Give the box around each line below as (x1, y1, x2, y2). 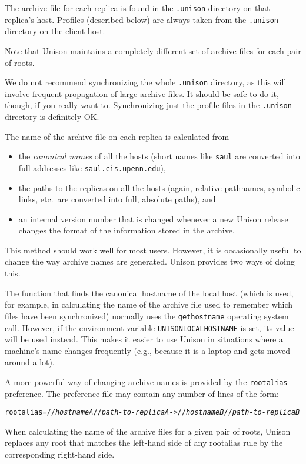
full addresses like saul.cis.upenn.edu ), (18, 161, 166, 173)
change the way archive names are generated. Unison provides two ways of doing (5, 255, 295, 268)
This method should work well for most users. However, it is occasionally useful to (5, 243, 301, 256)
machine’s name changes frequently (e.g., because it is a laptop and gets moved (5, 344, 290, 356)
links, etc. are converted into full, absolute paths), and (18, 193, 216, 205)
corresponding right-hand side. (5, 448, 115, 460)
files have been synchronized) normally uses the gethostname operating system (5, 309, 289, 322)
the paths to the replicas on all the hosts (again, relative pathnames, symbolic (18, 181, 300, 193)
